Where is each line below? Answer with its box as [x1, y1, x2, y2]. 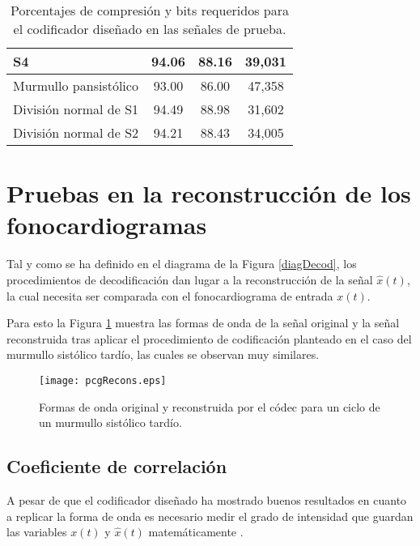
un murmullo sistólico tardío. [39, 414, 182, 431]
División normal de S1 [13, 100, 139, 118]
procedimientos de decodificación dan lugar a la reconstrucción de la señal [6, 271, 373, 288]
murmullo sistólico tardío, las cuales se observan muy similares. [6, 346, 320, 363]
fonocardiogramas [6, 208, 207, 241]
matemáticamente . [148, 523, 244, 540]
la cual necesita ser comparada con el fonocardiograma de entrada [6, 287, 333, 304]
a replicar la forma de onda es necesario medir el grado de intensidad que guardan [6, 507, 414, 524]
